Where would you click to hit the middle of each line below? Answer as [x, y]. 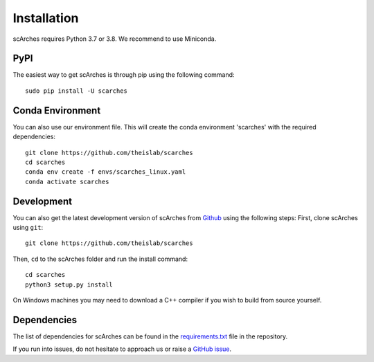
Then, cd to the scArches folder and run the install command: [100, 259]
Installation [46, 18]
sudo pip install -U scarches [77, 91]
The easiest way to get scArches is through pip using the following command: [124, 75]
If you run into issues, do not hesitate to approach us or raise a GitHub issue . [122, 349]
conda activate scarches [67, 181]
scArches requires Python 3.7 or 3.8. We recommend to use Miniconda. [115, 39]
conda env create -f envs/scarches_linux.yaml [106, 172]
